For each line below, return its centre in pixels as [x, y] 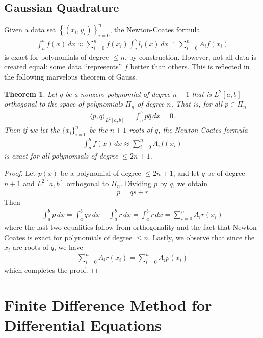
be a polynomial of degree [101, 173]
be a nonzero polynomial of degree [118, 94]
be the [98, 130]
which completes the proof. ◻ [51, 270]
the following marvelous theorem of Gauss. [71, 77]
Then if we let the [32, 130]
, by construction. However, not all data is [190, 56]
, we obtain [190, 183]
